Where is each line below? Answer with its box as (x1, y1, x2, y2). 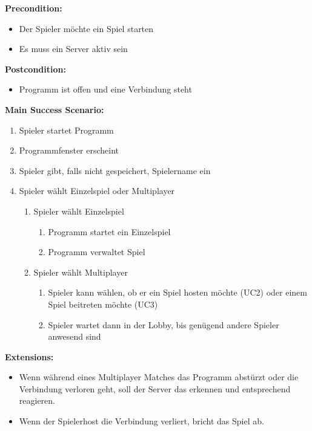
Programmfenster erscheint (19, 144, 119, 157)
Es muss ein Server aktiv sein (19, 42, 128, 55)
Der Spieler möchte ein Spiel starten (19, 22, 154, 34)
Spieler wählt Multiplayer (33, 265, 128, 278)
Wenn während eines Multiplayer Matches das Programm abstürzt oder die (19, 371, 299, 383)
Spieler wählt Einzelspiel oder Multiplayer (19, 184, 175, 197)
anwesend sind (48, 330, 101, 343)
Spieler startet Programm (19, 123, 114, 136)
